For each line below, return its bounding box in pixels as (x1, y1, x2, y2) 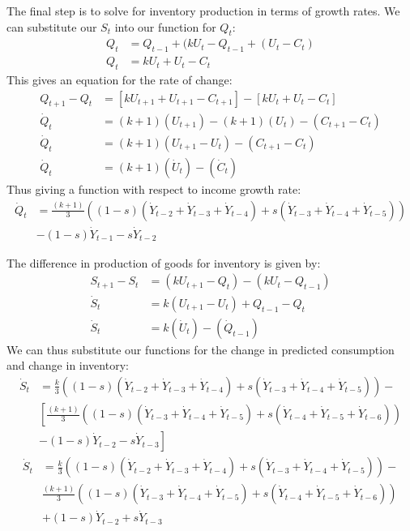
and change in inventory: (6, 357, 129, 374)
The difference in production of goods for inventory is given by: (6, 254, 321, 271)
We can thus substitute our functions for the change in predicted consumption (6, 340, 395, 358)
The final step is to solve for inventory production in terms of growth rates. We (6, 2, 400, 19)
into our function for (114, 18, 216, 35)
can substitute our (6, 18, 97, 35)
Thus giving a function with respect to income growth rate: (6, 181, 301, 197)
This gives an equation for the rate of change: (6, 71, 233, 88)
